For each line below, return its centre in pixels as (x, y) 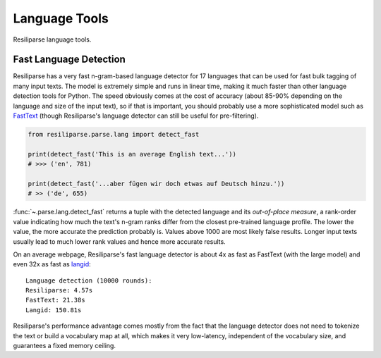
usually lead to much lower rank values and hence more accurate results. (119, 241)
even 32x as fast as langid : (52, 264)
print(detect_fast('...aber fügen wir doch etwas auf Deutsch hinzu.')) (156, 184)
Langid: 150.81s (54, 310)
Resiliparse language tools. (52, 39)
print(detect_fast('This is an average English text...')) (132, 154)
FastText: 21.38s (55, 300)
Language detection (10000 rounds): (89, 280)
